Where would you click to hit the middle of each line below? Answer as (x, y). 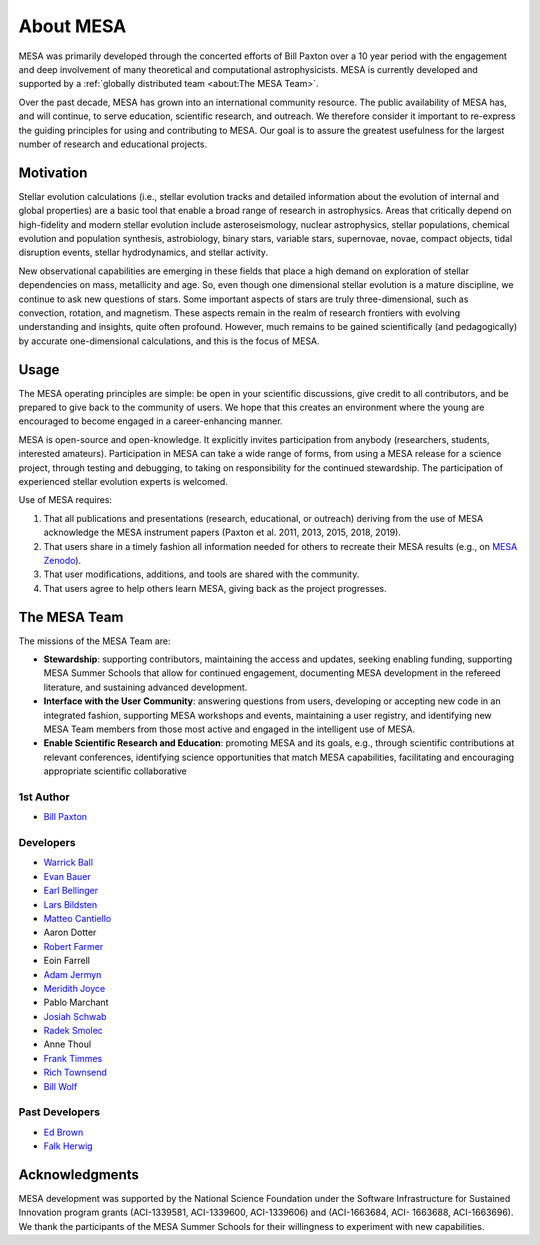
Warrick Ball (68, 862)
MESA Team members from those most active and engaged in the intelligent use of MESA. (229, 729)
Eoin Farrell (66, 961)
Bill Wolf (60, 1086)
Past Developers (59, 1112)
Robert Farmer (73, 946)
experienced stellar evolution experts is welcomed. (123, 481)
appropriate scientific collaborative (115, 771)
